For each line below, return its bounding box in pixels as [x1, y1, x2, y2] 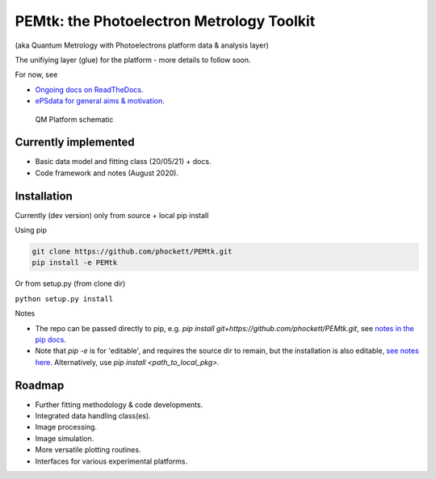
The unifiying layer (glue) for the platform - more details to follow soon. [15, 55, 251, 65]
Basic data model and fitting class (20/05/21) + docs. [35, 157, 212, 166]
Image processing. [35, 422, 97, 432]
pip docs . [35, 335, 66, 345]
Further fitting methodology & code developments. [35, 400, 203, 410]
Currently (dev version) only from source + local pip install [15, 210, 209, 220]
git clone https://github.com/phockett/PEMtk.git [31, 247, 233, 256]
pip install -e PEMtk [31, 258, 118, 267]
